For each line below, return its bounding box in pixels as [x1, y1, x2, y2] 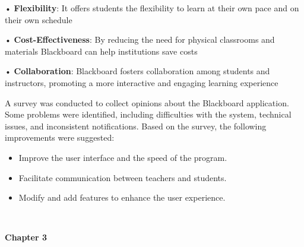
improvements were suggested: [5, 131, 115, 144]
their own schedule [5, 13, 72, 26]
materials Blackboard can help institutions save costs [5, 45, 198, 57]
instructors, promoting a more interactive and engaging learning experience [5, 76, 278, 88]
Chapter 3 [5, 231, 47, 243]
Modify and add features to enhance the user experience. [18, 191, 226, 204]
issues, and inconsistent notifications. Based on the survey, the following [5, 119, 267, 132]
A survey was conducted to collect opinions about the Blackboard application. [5, 96, 289, 109]
